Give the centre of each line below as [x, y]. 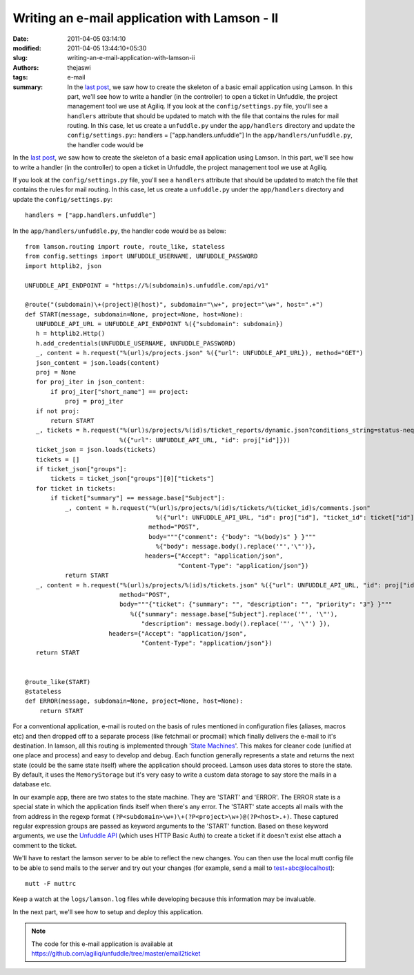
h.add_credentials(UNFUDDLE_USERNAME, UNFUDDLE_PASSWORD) [136, 343]
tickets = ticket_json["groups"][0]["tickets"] [132, 479]
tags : [20, 77]
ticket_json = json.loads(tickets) [96, 450]
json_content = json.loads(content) [98, 362]
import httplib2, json [63, 266]
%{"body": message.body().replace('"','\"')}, [236, 547]
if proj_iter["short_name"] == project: [120, 391]
